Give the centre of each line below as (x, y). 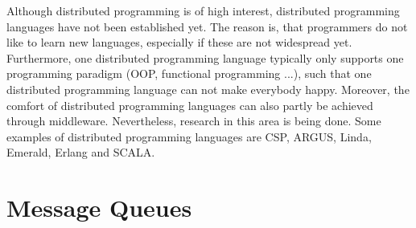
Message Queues (99, 208)
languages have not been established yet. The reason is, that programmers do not (207, 26)
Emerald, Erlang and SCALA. (81, 152)
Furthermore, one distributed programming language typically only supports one (205, 57)
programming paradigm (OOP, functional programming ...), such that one (189, 73)
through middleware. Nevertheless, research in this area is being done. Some (194, 121)
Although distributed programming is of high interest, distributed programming (203, 10)
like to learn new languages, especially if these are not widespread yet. (179, 42)
